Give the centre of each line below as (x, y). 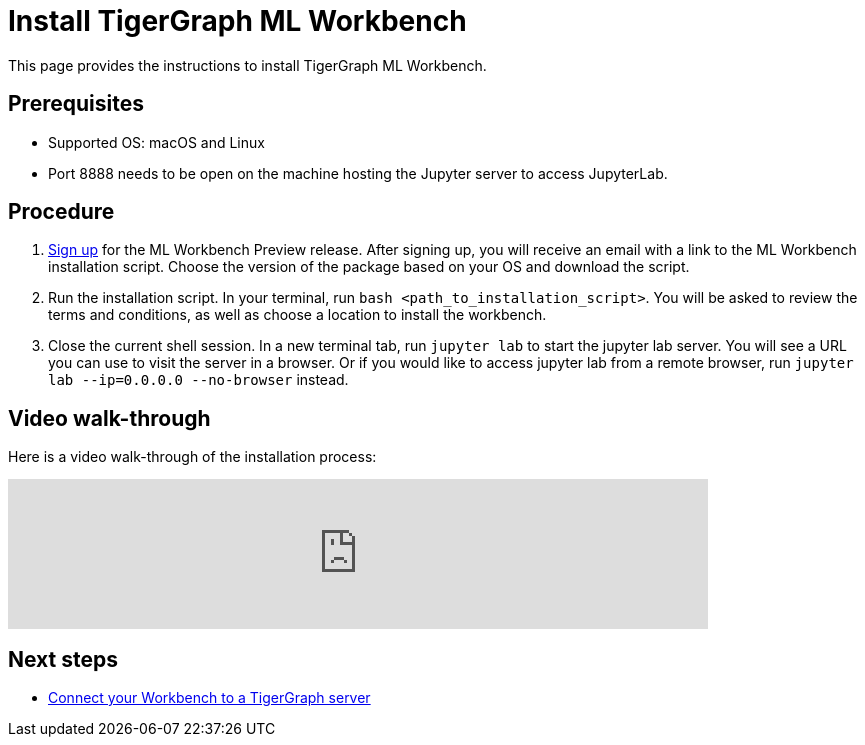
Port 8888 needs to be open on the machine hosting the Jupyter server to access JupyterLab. (358, 173)
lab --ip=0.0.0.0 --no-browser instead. (198, 380)
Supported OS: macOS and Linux (156, 142)
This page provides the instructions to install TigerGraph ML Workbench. (247, 65)
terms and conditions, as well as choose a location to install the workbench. (297, 315)
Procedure (61, 212)
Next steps (63, 659)
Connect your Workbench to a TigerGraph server (209, 698)
